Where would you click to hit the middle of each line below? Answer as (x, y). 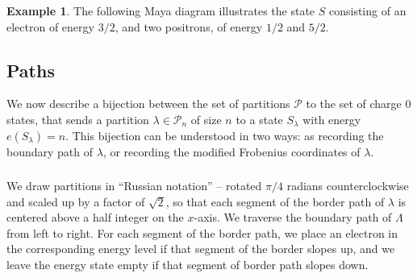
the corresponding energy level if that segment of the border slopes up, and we (201, 249)
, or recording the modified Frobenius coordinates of (231, 151)
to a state (259, 119)
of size (206, 119)
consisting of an (367, 10)
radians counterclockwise (348, 186)
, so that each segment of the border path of (275, 201)
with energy (332, 119)
